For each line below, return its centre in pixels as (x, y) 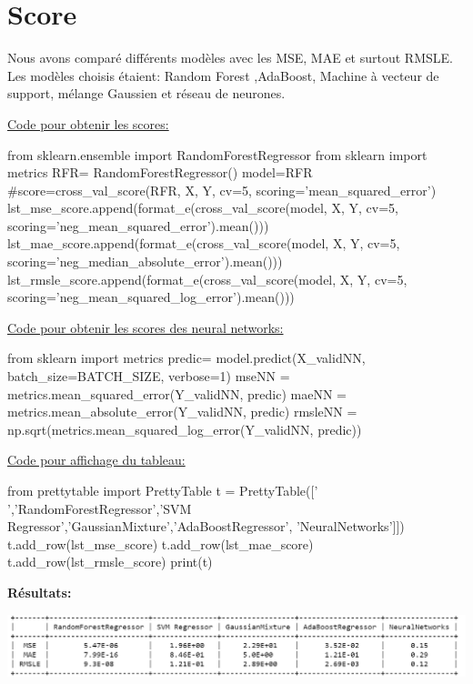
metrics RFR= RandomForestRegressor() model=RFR (160, 172)
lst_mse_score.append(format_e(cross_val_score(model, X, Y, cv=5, (203, 208)
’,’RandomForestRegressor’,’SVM (100, 508)
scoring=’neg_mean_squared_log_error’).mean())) (151, 297)
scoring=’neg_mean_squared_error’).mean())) (138, 225)
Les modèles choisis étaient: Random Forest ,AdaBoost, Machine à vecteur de (223, 75)
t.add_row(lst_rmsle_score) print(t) (110, 562)
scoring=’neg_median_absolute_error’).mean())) (145, 262)
